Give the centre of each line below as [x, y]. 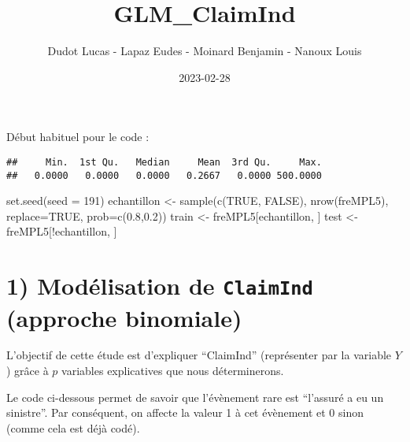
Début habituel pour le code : [78, 137]
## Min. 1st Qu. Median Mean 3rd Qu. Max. [164, 162]
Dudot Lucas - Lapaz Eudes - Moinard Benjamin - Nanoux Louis [205, 51]
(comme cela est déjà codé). [73, 427]
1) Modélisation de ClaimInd [160, 286]
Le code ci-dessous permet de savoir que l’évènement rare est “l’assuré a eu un [195, 397]
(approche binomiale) [124, 317]
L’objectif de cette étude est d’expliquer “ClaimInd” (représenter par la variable [199, 355]
